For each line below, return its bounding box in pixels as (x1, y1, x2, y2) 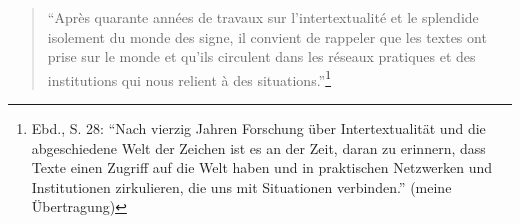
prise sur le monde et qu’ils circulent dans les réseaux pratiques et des (47, 46, 476, 67)
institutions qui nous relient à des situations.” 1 (47, 66, 332, 90)
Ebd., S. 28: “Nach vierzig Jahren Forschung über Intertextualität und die (31, 118, 486, 139)
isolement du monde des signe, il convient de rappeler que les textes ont (47, 26, 487, 47)
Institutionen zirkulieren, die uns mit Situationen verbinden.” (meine (31, 176, 452, 197)
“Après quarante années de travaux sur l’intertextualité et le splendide (47, 7, 479, 27)
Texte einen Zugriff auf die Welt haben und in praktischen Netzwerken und (31, 157, 493, 178)
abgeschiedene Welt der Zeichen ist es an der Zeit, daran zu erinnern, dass (31, 137, 486, 158)
